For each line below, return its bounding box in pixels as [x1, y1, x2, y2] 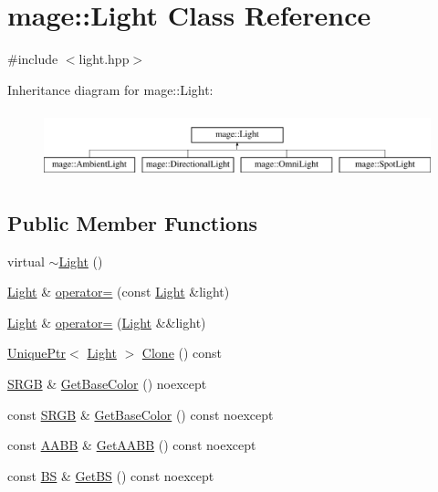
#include [7, 49, 58, 68]
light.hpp [78, 49, 130, 68]
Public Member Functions [7, 208, 257, 236]
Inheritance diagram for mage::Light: [7, 79, 214, 99]
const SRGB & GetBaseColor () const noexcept [7, 404, 274, 424]
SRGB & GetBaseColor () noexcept [7, 373, 207, 393]
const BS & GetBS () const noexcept [7, 466, 214, 485]
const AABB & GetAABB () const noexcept [7, 435, 256, 455]
